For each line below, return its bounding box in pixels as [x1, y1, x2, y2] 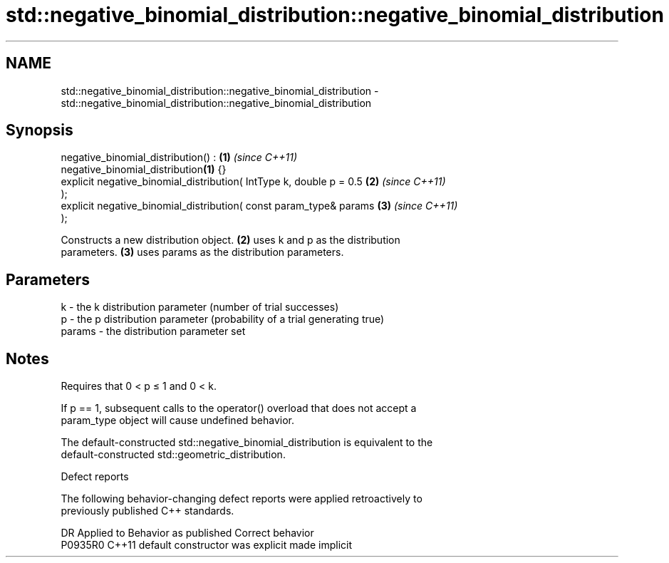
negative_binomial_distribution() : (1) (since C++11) [61, 151, 298, 164]
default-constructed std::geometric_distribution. [61, 448, 286, 461]
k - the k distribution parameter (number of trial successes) [61, 301, 339, 314]
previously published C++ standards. [61, 505, 234, 517]
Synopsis [6, 121, 73, 140]
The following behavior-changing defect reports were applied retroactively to [61, 492, 422, 505]
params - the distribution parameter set [61, 325, 246, 338]
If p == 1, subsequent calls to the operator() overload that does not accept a [61, 402, 417, 415]
